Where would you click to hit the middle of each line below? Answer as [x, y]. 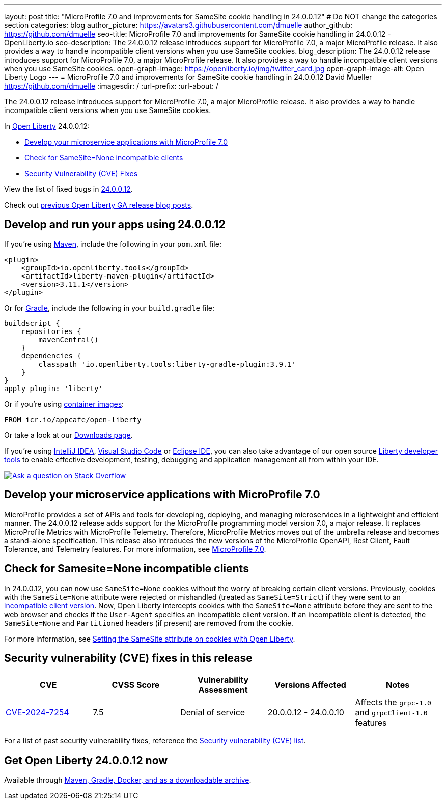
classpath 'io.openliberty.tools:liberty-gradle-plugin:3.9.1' [167, 364]
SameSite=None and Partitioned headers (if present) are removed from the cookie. [149, 623]
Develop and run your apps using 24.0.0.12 [115, 225]
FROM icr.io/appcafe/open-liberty [73, 419]
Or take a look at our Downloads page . [68, 435]
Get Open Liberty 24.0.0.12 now [86, 760]
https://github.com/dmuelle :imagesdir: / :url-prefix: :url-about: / [111, 86]
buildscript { [32, 323]
